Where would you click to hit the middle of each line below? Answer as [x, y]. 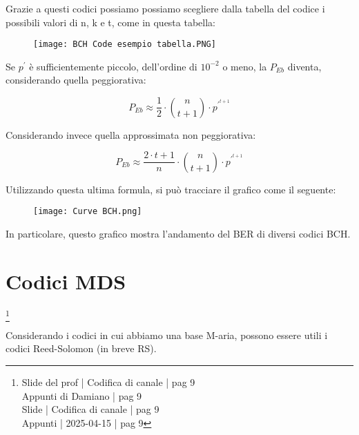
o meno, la [245, 66]
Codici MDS [66, 281]
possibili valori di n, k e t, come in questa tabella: [110, 22]
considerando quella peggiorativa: [76, 80]
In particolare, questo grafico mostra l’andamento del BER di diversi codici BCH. [178, 233]
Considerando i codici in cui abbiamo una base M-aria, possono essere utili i [167, 335]
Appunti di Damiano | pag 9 [82, 395]
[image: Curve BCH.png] [88, 212]
